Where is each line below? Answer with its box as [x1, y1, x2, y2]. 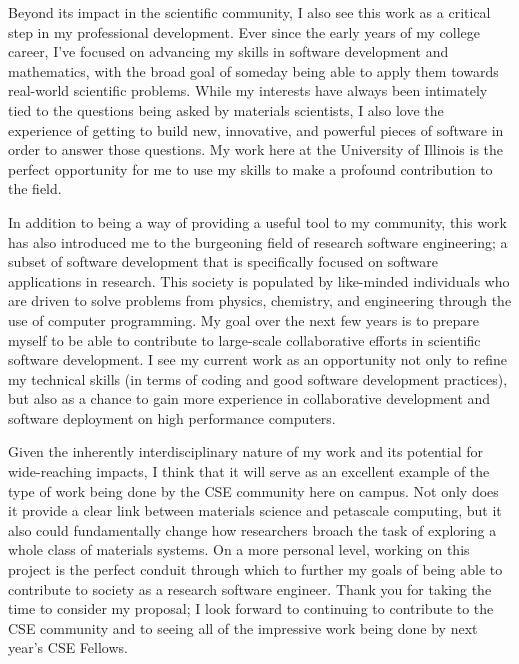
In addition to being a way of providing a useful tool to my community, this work [8, 211, 507, 232]
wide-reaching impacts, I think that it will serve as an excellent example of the [8, 461, 490, 482]
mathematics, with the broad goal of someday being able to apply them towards [8, 60, 499, 81]
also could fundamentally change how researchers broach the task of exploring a [8, 519, 497, 540]
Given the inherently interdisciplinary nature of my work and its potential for [8, 441, 483, 462]
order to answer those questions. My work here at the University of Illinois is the [8, 139, 504, 160]
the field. [8, 178, 62, 199]
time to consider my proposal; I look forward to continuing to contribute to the [8, 598, 494, 619]
